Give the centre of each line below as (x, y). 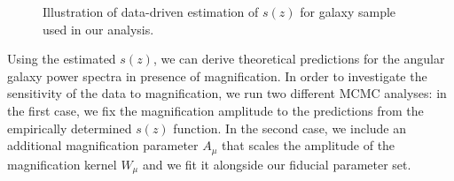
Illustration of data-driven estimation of (151, 11)
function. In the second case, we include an (290, 128)
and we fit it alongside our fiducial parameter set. (277, 164)
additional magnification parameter (103, 145)
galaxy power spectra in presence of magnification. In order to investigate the (217, 75)
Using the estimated (62, 59)
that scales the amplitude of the (309, 145)
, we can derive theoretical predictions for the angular (299, 59)
